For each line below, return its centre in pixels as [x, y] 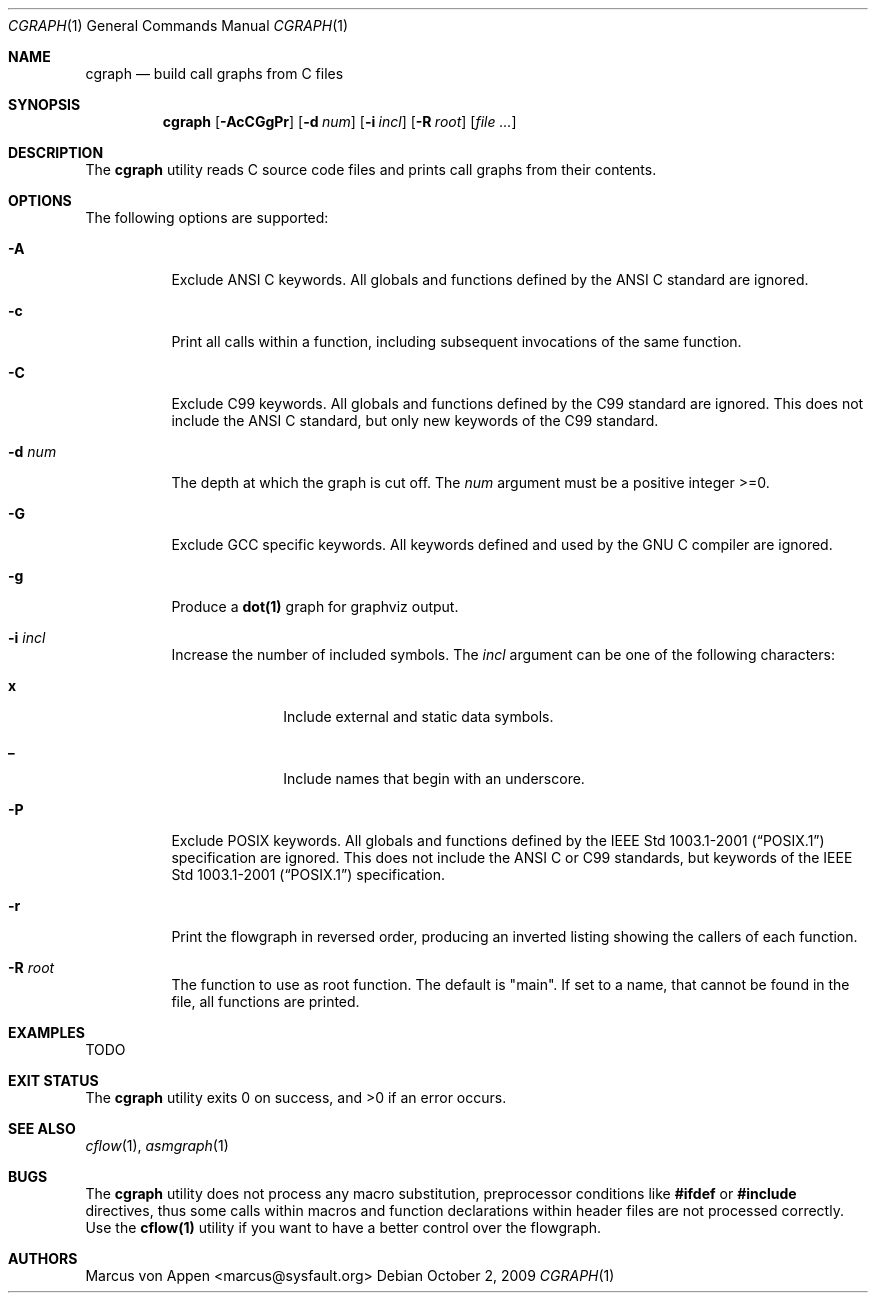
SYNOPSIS [44, 104]
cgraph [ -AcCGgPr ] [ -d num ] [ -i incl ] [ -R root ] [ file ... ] [339, 121]
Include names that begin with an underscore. [434, 778]
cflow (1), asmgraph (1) [157, 1145]
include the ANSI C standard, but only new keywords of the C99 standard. [415, 420]
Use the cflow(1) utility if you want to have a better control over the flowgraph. [343, 1227]
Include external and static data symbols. [418, 716]
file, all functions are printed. [265, 1001]
